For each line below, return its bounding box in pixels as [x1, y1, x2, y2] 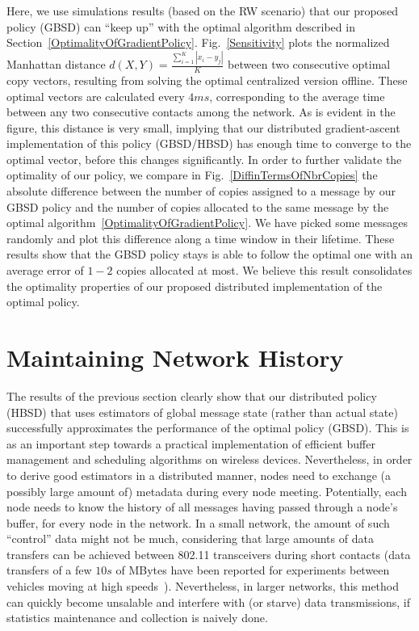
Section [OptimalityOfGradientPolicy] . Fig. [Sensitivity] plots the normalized [6, 34, 390, 51]
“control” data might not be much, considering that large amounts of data [6, 530, 374, 547]
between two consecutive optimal [228, 56, 391, 73]
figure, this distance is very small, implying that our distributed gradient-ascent [6, 119, 400, 136]
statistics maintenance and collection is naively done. [6, 609, 268, 626]
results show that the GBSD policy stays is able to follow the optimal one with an [6, 246, 413, 263]
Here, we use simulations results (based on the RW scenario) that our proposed [6, 2, 399, 19]
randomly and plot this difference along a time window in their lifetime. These [6, 229, 395, 246]
